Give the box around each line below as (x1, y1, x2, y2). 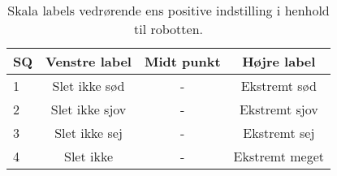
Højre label (242, 52, 316, 71)
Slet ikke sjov (50, 100, 127, 118)
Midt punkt (144, 52, 221, 71)
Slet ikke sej (54, 123, 123, 142)
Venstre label (45, 52, 132, 71)
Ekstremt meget (233, 147, 325, 165)
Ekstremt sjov (239, 100, 318, 118)
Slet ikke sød (52, 76, 125, 95)
